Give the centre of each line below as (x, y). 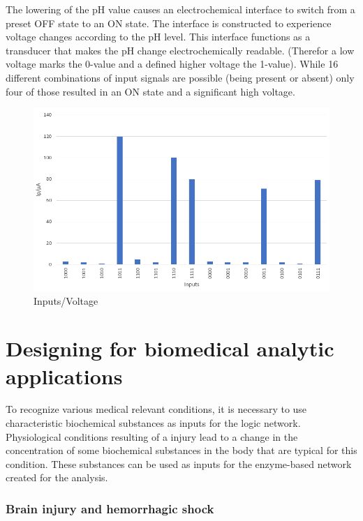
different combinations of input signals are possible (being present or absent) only (180, 77)
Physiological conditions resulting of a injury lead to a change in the (152, 436)
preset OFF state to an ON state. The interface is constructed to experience (169, 23)
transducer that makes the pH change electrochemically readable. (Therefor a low (180, 50)
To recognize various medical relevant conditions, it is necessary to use (156, 409)
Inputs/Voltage (66, 300)
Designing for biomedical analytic (170, 348)
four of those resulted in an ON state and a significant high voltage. (150, 91)
